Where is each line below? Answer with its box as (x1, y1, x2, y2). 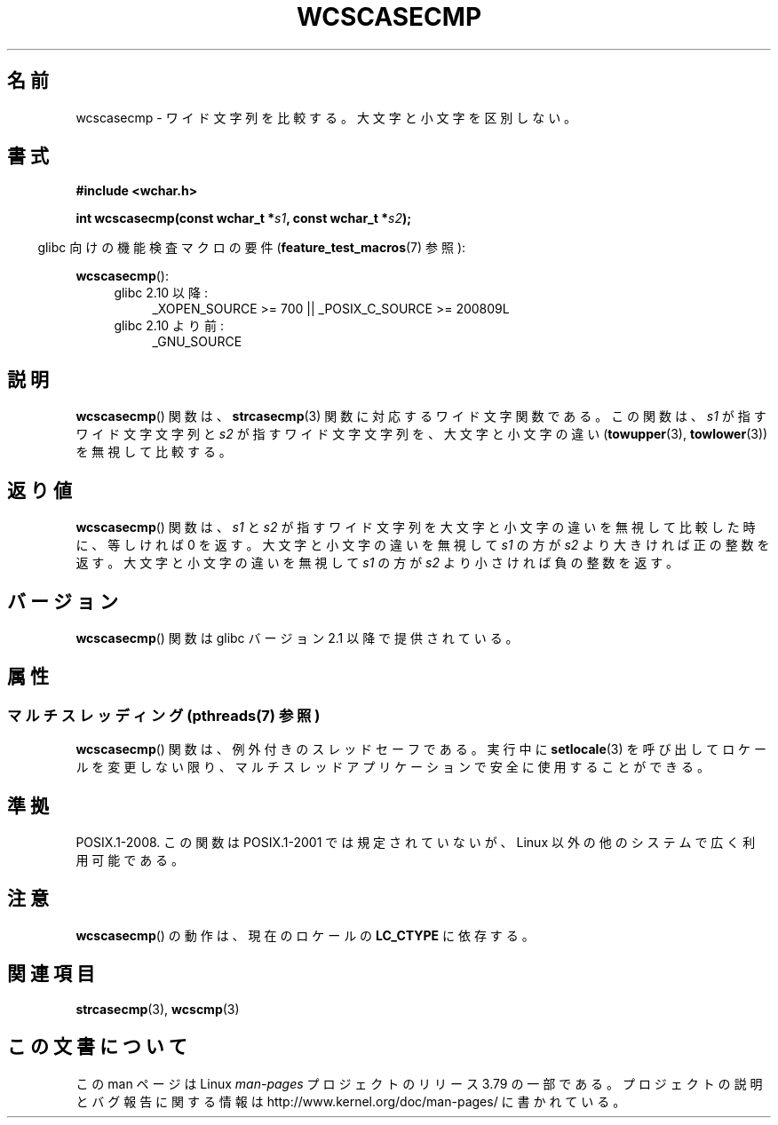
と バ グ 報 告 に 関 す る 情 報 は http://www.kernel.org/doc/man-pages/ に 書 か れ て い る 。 (75, 1093, 626, 1109)
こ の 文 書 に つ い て (7, 1035, 187, 1058)
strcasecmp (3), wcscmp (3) (75, 1001, 240, 1017)
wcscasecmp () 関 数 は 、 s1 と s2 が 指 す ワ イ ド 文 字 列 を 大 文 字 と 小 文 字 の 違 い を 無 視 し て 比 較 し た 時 (75, 519, 756, 535)
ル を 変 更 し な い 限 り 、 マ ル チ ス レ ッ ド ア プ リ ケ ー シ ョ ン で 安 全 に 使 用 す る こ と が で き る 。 (75, 759, 710, 775)
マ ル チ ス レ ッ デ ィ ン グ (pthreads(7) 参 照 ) (7, 706, 321, 725)
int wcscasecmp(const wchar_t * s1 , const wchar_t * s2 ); (75, 210, 412, 226)
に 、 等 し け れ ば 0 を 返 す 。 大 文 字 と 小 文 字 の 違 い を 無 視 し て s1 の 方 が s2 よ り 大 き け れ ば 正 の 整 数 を (75, 537, 770, 553)
